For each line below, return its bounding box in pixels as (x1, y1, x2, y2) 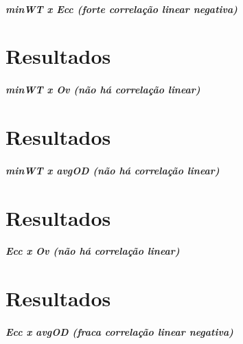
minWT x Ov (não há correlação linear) (5, 82, 200, 97)
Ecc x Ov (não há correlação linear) (5, 244, 180, 258)
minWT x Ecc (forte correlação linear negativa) (5, 1, 238, 16)
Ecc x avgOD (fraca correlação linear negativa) (5, 324, 233, 339)
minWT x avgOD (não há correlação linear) (5, 163, 220, 177)
